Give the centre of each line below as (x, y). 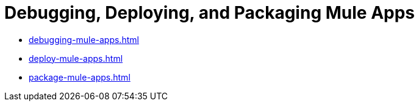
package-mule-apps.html (80, 77)
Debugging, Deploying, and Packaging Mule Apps (210, 13)
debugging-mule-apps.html (84, 39)
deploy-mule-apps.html (76, 58)
